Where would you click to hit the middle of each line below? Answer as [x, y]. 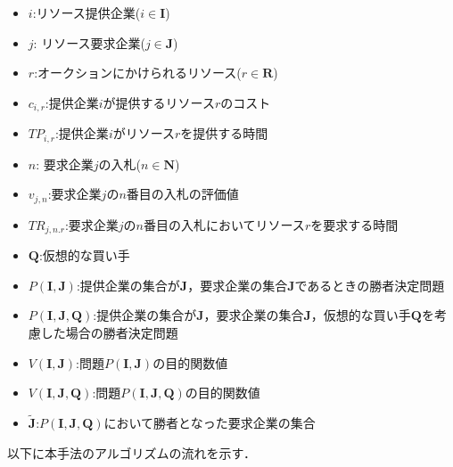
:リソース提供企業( [86, 12]
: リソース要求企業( [89, 42]
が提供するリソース [159, 102]
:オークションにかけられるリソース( [138, 73]
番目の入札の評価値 [182, 194]
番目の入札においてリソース [224, 224]
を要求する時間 [354, 224]
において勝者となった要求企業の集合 [210, 422]
